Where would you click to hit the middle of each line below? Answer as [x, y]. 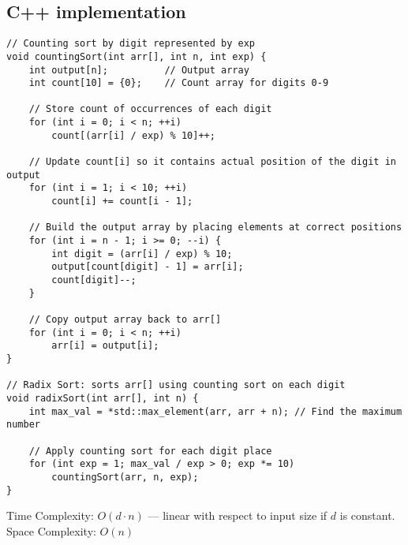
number [23, 425]
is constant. [367, 515]
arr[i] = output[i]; [105, 346]
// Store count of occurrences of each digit [150, 109]
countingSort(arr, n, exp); [125, 477]
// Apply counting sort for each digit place [150, 451]
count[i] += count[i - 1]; [122, 202]
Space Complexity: [51, 530]
